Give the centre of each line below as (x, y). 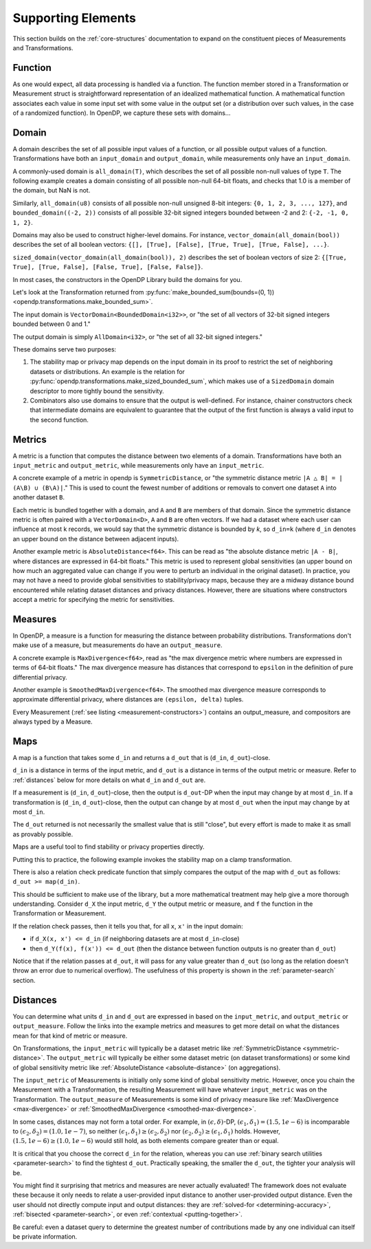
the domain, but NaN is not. (52, 191)
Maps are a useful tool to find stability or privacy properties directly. (109, 847)
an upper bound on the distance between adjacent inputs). (96, 539)
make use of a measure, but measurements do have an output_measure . (117, 645)
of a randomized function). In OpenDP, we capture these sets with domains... (122, 113)
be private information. (45, 1236)
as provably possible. (43, 834)
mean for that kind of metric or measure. (70, 1036)
